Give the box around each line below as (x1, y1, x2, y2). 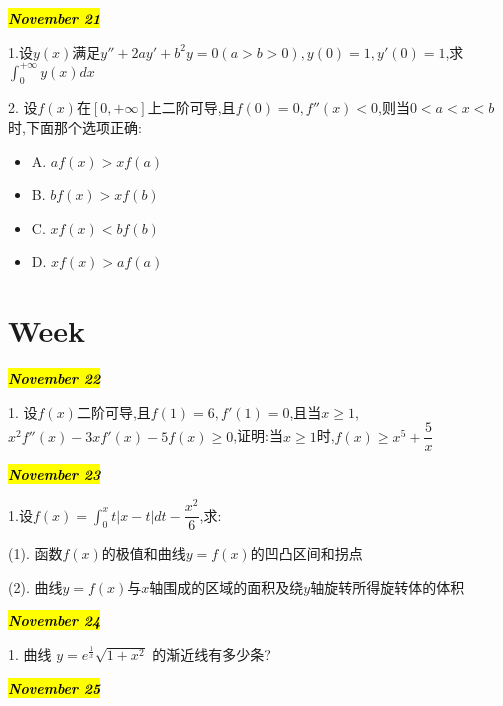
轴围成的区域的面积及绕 (149, 576, 304, 597)
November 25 (8, 677, 101, 698)
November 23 (8, 464, 101, 485)
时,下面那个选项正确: (8, 117, 142, 138)
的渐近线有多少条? (152, 643, 271, 664)
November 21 (8, 8, 101, 28)
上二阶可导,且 (147, 97, 236, 118)
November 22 (8, 368, 101, 389)
